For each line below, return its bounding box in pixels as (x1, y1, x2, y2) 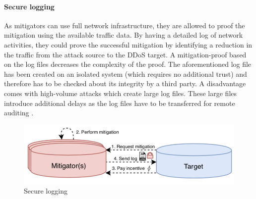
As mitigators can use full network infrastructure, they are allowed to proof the (4, 20, 245, 30)
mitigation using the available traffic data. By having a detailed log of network (4, 30, 243, 40)
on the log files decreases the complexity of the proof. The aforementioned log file (4, 59, 252, 69)
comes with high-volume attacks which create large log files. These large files (4, 88, 237, 98)
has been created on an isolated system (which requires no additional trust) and (4, 68, 247, 79)
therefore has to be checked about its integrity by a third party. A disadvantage (4, 78, 246, 89)
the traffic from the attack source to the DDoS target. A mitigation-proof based (4, 49, 247, 59)
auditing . (4, 107, 34, 118)
